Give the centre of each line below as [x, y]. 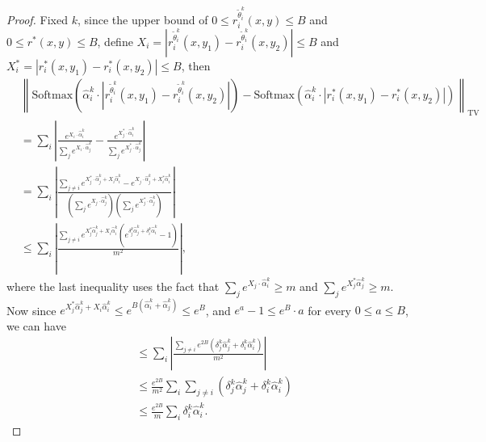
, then [196, 65]
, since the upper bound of [142, 19]
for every [329, 310]
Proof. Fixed [37, 19]
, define [115, 41]
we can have [36, 325]
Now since [31, 310]
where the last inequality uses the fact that [113, 286]
